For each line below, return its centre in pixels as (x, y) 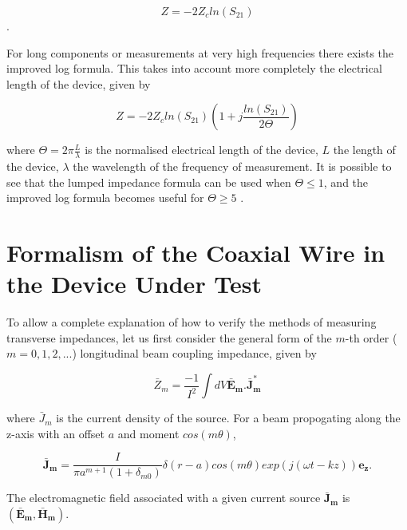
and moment (148, 433)
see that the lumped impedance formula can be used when (149, 182)
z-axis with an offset (56, 433)
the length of (364, 150)
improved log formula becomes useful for (105, 198)
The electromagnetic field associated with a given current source (164, 498)
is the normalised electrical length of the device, (202, 150)
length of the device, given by (79, 83)
